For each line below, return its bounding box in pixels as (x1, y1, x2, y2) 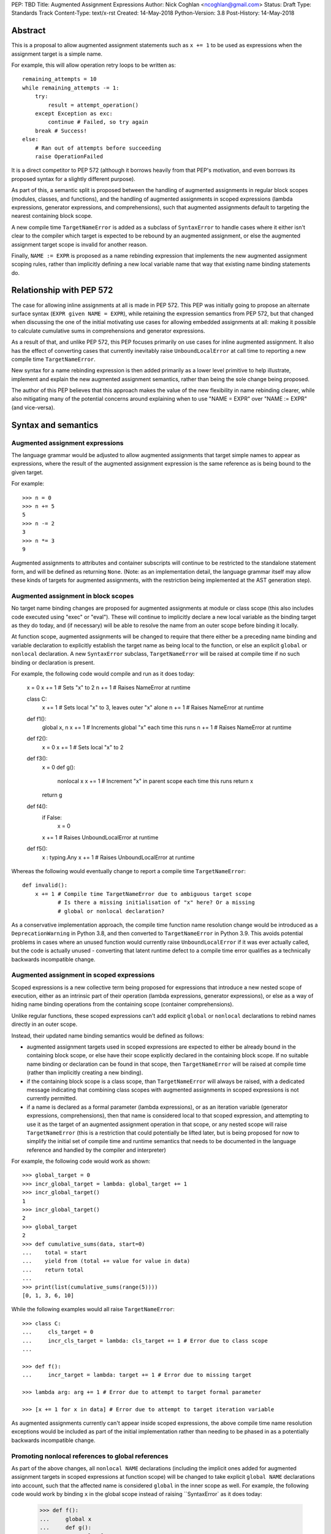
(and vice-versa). (11, 404, 55, 411)
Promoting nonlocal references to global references (11, 1452, 169, 1460)
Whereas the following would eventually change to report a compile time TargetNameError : (11, 868, 246, 875)
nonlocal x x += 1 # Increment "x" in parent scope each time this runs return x (57, 777, 254, 785)
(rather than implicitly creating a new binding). (26, 1069, 143, 1076)
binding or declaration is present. (11, 658, 95, 666)
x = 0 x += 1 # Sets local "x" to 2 (42, 743, 124, 751)
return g (42, 792, 63, 799)
